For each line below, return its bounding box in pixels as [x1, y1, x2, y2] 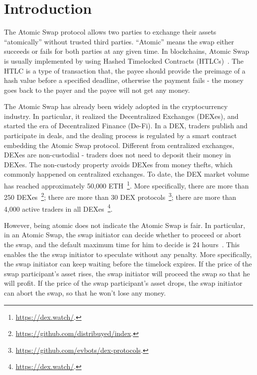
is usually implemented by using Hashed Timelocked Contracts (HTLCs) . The [4, 55, 244, 66]
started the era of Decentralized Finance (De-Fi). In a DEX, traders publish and [4, 120, 248, 131]
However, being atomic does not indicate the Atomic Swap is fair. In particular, [4, 220, 245, 230]
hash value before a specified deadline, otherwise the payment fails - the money [4, 75, 244, 85]
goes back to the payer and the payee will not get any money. [4, 84, 190, 95]
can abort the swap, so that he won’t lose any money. [4, 287, 166, 298]
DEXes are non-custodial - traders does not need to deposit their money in [4, 150, 231, 160]
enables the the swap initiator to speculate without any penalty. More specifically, [4, 249, 252, 259]
